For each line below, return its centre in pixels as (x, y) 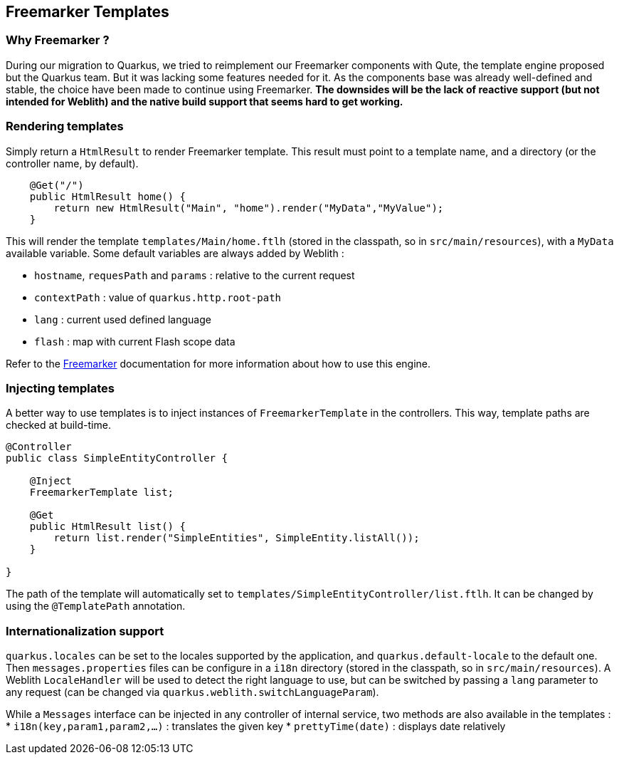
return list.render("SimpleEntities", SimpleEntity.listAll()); (237, 538)
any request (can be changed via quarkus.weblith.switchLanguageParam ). (192, 692)
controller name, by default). (72, 163)
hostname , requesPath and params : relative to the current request (195, 275)
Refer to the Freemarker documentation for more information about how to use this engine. (218, 363)
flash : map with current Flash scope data (135, 341)
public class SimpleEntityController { (117, 458)
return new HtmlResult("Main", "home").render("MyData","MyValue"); (249, 208)
